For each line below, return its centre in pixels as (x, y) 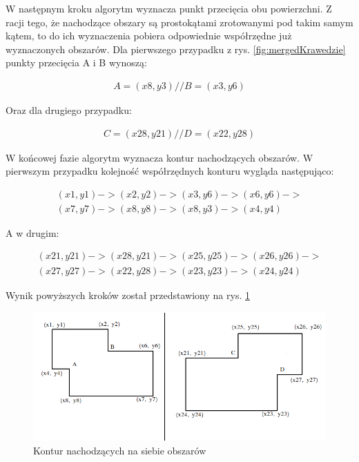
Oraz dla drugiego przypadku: (69, 110)
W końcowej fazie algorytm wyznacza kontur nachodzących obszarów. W (159, 157)
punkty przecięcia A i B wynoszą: (76, 62)
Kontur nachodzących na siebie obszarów (120, 450)
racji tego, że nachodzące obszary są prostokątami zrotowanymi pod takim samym (179, 22)
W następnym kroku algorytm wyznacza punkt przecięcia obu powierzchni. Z (169, 8)
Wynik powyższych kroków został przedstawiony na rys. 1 (128, 295)
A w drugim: (32, 232)
